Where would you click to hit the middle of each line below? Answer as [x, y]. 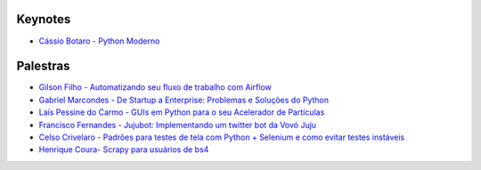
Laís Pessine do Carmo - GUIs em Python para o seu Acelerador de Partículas [182, 112]
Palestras [43, 66]
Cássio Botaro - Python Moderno [99, 41]
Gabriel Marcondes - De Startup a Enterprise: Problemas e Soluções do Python [184, 100]
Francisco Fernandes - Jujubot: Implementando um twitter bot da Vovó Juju [177, 125]
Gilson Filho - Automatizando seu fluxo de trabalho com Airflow [155, 87]
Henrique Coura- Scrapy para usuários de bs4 [124, 150]
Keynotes [44, 19]
